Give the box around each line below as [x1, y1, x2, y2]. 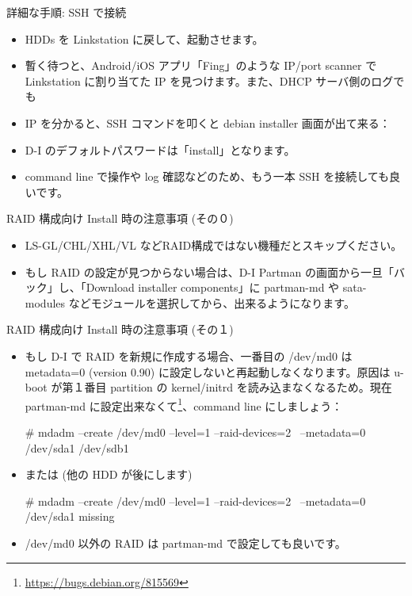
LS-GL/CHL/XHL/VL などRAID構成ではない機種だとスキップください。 [25, 236, 402, 253]
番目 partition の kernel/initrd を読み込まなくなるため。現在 [84, 379, 392, 395]
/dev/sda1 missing [25, 508, 115, 525]
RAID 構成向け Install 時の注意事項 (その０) [6, 210, 234, 227]
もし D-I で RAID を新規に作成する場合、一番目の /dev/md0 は [25, 347, 353, 364]
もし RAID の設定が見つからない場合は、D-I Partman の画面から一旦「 [25, 263, 394, 280]
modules [25, 294, 66, 311]
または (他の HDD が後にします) [25, 466, 193, 483]
